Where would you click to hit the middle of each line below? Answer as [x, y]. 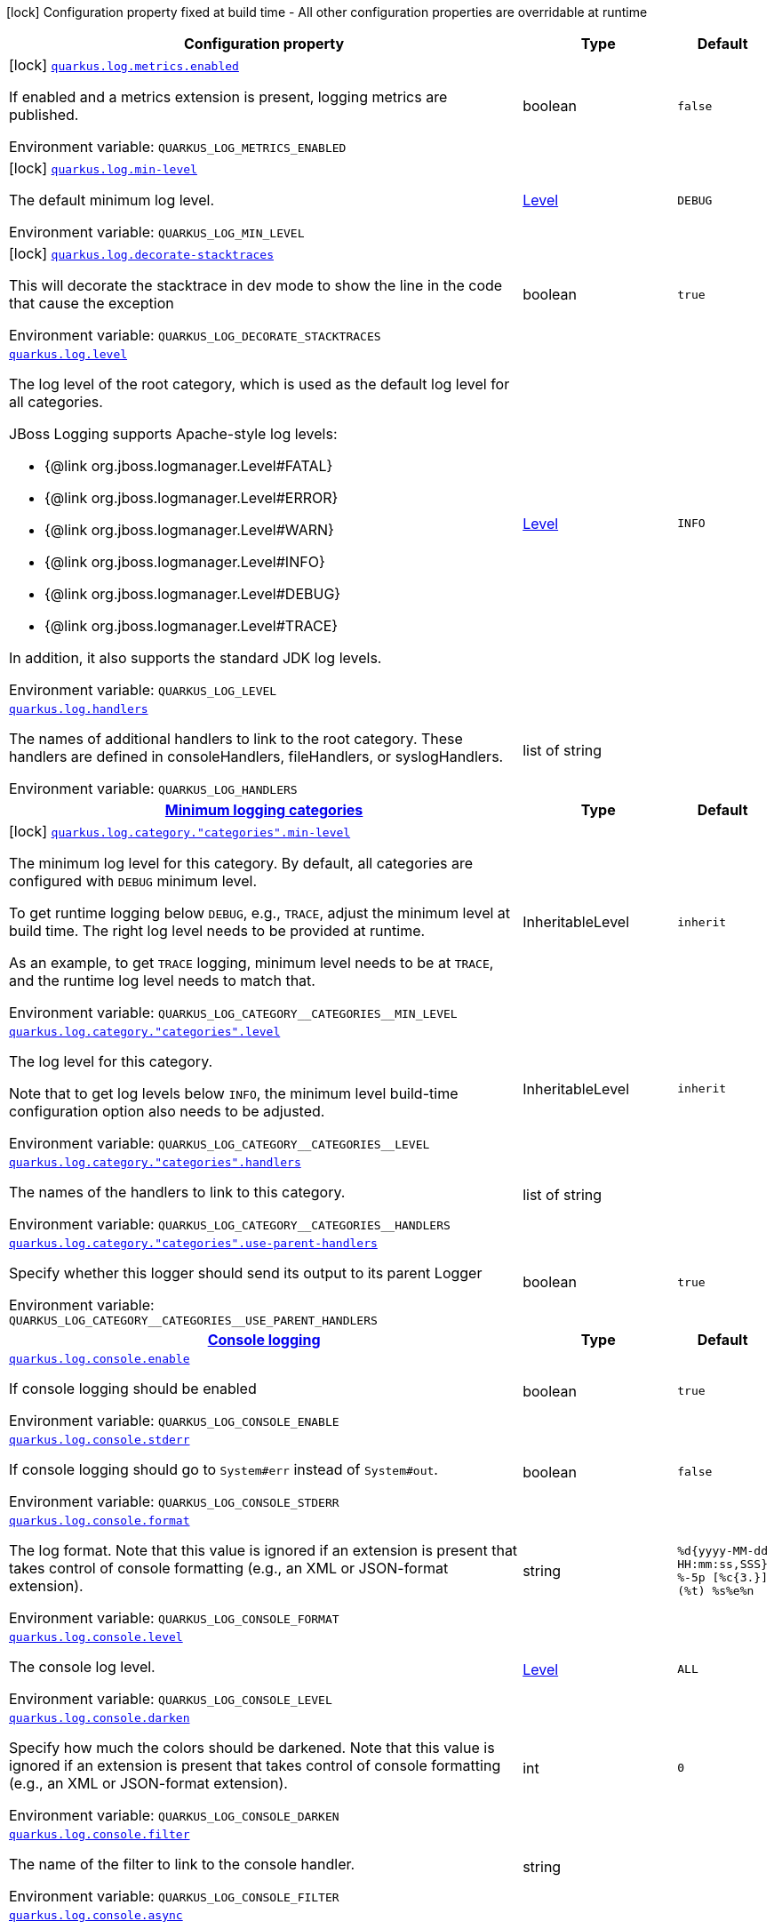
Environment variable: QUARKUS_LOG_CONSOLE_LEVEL [171, 1699]
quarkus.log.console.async [96, 1915]
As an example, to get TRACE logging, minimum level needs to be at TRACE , [251, 963]
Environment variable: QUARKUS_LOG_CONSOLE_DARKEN [174, 1815]
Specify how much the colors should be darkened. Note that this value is [252, 1748]
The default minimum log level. [112, 200]
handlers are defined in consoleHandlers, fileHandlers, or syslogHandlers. [256, 756]
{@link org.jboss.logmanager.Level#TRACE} [192, 626]
